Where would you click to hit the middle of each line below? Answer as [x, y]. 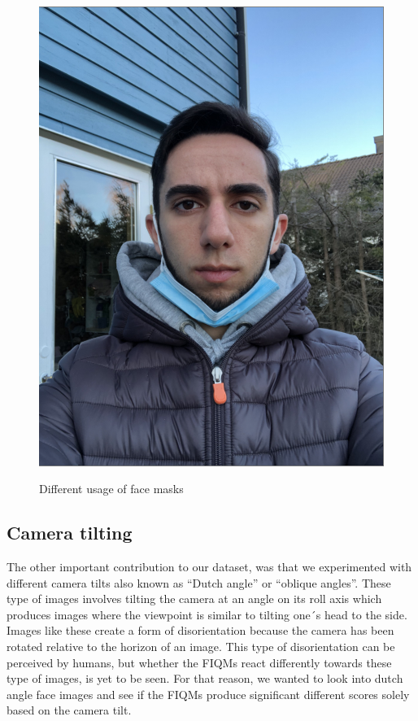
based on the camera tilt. [69, 710]
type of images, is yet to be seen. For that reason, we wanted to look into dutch [205, 678]
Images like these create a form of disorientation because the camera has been [200, 630]
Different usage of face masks [111, 489]
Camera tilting [70, 533]
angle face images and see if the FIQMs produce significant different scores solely [208, 694]
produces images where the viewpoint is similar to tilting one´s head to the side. [207, 614]
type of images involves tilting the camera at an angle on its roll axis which [194, 599]
